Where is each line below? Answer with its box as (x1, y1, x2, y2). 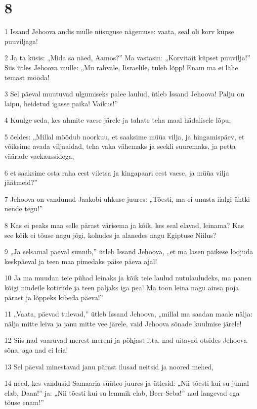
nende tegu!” (4, 203, 43, 214)
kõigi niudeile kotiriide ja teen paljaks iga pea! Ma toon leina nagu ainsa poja (4, 282, 239, 292)
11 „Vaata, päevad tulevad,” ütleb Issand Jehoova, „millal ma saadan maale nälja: (4, 309, 253, 319)
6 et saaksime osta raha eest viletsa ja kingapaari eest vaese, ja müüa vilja (4, 167, 229, 178)
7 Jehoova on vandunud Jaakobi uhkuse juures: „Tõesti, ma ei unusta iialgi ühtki (4, 193, 250, 204)
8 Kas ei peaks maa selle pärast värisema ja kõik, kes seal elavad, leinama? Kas (4, 220, 244, 230)
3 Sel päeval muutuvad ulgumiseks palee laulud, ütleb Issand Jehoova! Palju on (4, 89, 245, 99)
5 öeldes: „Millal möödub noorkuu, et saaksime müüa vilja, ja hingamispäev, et (4, 131, 245, 141)
